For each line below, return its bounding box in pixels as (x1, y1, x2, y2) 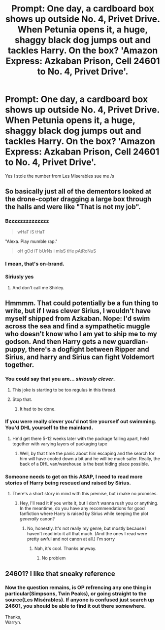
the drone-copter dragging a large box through (5, 195, 152, 203)
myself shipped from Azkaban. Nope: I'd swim (5, 315, 150, 323)
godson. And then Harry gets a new (5, 338, 117, 346)
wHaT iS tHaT (17, 229, 45, 235)
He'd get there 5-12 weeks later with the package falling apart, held (12, 435, 149, 441)
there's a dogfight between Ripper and (28, 345, 149, 354)
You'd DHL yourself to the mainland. (5, 424, 94, 431)
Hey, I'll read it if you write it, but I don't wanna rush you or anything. (19, 500, 159, 506)
